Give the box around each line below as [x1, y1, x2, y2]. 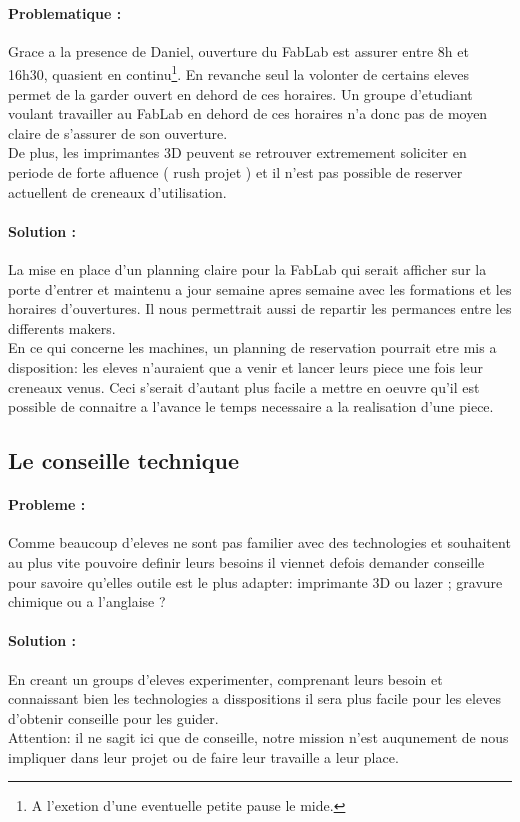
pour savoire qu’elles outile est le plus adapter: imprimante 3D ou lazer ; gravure [8, 571, 503, 592]
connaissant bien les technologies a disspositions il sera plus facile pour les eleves [8, 688, 501, 709]
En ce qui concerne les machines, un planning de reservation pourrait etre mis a [8, 337, 497, 358]
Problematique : [8, 2, 122, 23]
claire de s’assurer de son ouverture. [8, 122, 228, 143]
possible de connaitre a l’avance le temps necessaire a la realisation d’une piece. [8, 396, 494, 417]
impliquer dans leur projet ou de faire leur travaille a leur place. [8, 746, 399, 767]
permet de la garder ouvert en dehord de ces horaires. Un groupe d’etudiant [8, 83, 473, 104]
